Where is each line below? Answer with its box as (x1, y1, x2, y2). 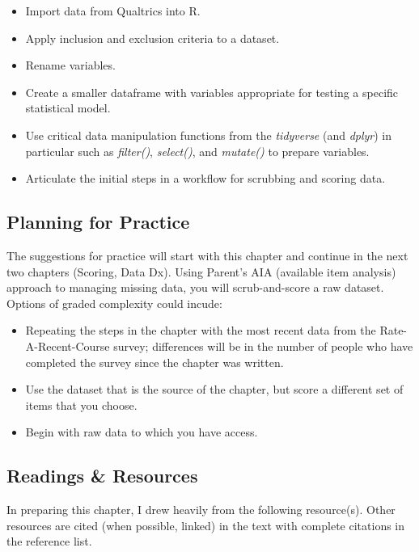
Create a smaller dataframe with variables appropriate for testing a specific (25, 83, 399, 100)
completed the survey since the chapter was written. (25, 353, 284, 370)
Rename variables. (25, 57, 116, 74)
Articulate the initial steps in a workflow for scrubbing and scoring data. (25, 170, 386, 187)
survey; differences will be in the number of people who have (113, 337, 413, 354)
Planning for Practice (6, 209, 190, 234)
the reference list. (6, 533, 92, 550)
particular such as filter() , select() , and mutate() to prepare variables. (25, 142, 370, 159)
